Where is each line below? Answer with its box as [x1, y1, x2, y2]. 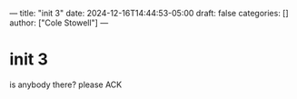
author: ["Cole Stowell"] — [9, 17, 109, 28]
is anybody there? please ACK [9, 79, 123, 90]
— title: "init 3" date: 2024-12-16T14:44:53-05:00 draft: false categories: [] [9, 8, 289, 18]
